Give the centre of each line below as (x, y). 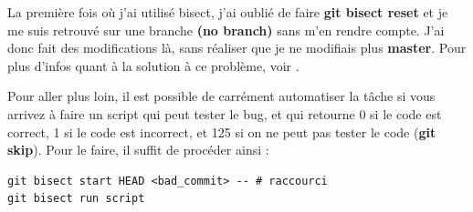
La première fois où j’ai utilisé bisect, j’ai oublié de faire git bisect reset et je (228, 12)
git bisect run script (76, 199)
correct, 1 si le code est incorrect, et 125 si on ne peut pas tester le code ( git (222, 131)
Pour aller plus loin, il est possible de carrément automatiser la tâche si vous (221, 96)
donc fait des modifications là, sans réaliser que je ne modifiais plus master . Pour (237, 48)
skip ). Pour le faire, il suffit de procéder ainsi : (138, 150)
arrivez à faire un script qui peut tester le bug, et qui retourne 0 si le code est (225, 113)
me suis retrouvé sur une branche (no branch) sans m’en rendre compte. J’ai (226, 30)
